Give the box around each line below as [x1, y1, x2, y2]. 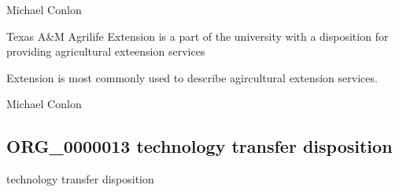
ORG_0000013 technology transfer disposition [6, 134, 393, 158]
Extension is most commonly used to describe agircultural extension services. [6, 69, 378, 85]
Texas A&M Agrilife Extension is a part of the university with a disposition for [6, 27, 389, 44]
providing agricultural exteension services [6, 43, 205, 60]
